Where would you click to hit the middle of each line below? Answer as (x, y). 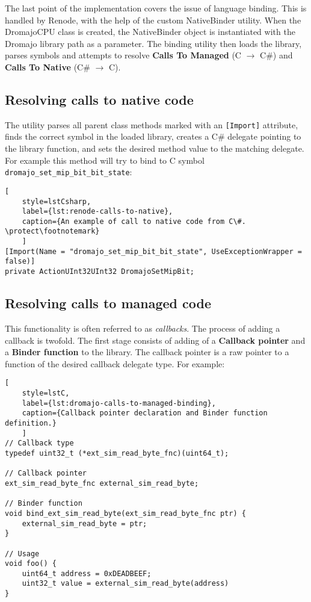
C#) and (276, 55)
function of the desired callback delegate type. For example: (115, 363)
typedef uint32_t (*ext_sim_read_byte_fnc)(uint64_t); (117, 453)
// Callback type (39, 443)
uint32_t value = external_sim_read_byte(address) (125, 584)
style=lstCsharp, (57, 201)
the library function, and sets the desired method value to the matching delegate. (155, 148)
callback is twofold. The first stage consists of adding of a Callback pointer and (155, 340)
